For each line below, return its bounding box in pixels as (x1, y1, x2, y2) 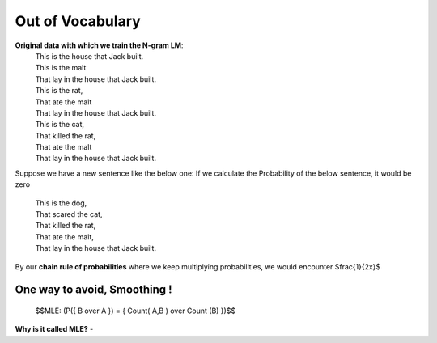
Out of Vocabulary (15, 12, 141, 30)
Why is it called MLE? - (15, 324, 94, 334)
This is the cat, (35, 120, 85, 129)
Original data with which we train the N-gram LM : (15, 40, 184, 50)
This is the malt (35, 63, 87, 73)
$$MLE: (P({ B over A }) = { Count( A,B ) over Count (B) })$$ (35, 306, 236, 315)
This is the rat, (35, 86, 83, 95)
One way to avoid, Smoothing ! (15, 283, 173, 297)
